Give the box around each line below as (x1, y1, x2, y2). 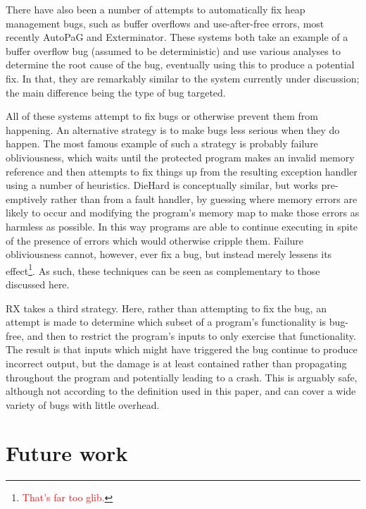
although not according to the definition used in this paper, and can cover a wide (6, 384, 356, 398)
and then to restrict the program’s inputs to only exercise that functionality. (27, 328, 356, 343)
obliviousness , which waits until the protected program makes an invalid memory (6, 149, 355, 164)
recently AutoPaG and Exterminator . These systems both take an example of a (6, 30, 348, 44)
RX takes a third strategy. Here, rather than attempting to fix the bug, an (6, 300, 327, 315)
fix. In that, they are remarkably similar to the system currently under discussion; (6, 70, 360, 85)
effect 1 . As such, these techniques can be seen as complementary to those (6, 261, 320, 278)
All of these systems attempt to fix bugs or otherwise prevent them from (6, 109, 318, 123)
